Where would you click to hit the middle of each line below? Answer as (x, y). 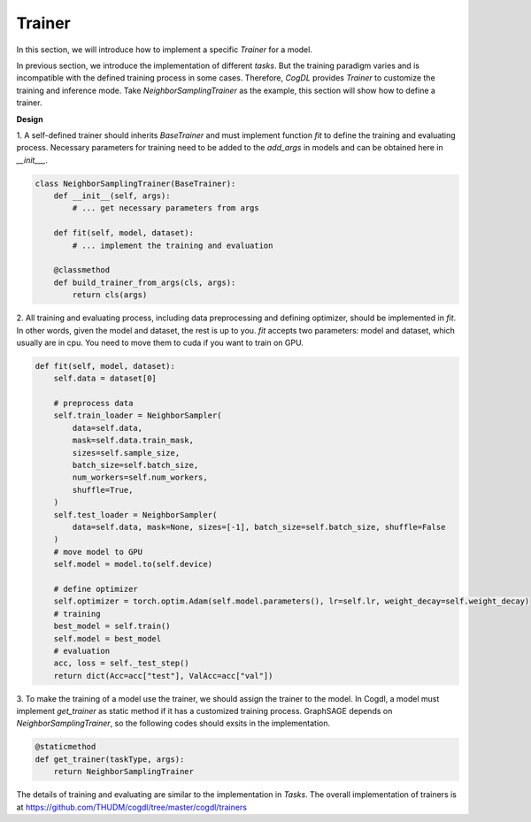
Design (30, 119)
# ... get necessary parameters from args (166, 208)
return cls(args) (110, 295)
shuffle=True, (103, 490)
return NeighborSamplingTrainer (124, 772)
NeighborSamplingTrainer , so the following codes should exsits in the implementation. (173, 723)
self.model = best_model (108, 638)
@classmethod (82, 270)
